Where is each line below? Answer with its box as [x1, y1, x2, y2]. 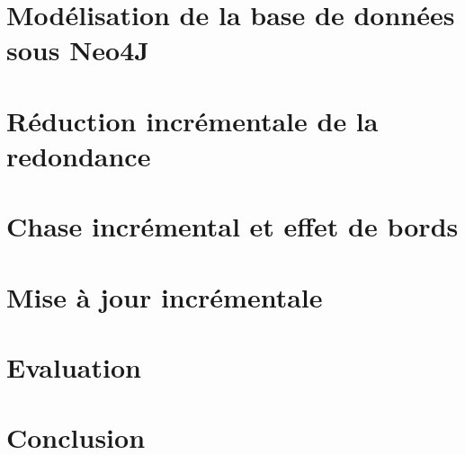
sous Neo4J [6, 31, 149, 68]
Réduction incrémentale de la [6, 102, 379, 138]
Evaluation [6, 349, 141, 386]
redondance [6, 137, 151, 174]
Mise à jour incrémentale [6, 278, 323, 315]
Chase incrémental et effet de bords [6, 208, 459, 245]
